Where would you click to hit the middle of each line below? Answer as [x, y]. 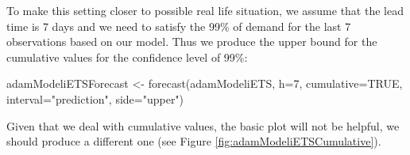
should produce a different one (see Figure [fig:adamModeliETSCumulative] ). [194, 141]
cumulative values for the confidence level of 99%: [127, 57]
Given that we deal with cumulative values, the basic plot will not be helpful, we [203, 125]
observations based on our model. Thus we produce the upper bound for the [192, 42]
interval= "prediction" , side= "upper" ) [95, 98]
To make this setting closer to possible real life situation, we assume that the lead [205, 10]
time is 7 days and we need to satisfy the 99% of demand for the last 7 [179, 26]
